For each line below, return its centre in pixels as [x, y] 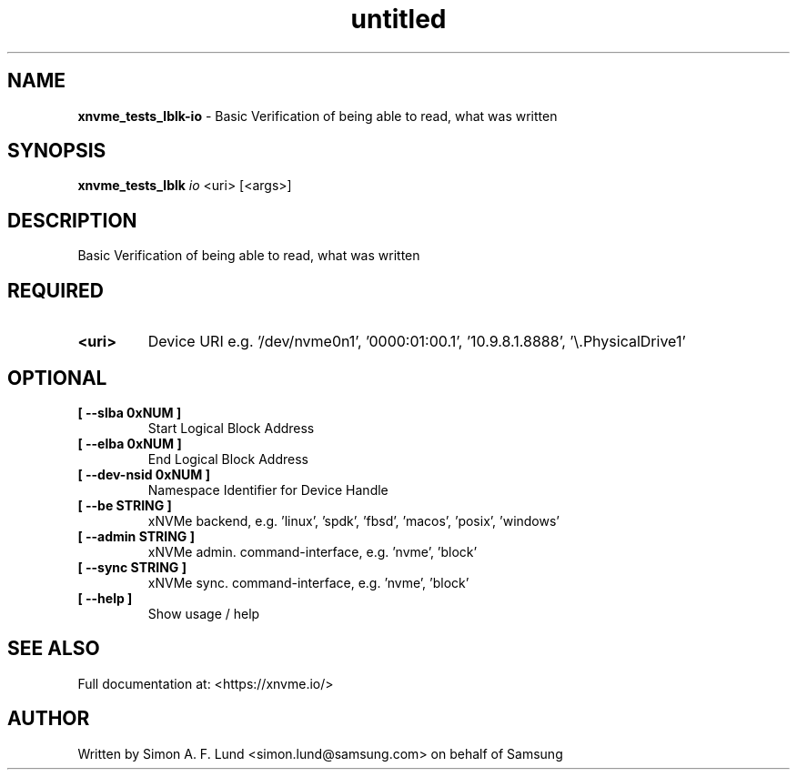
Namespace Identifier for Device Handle [268, 489]
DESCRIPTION [72, 220]
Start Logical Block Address [231, 428]
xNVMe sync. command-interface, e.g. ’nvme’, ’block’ [308, 582]
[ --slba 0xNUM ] [130, 412]
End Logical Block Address [228, 459]
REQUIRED [55, 290]
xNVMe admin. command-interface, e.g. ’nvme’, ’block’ [313, 551]
